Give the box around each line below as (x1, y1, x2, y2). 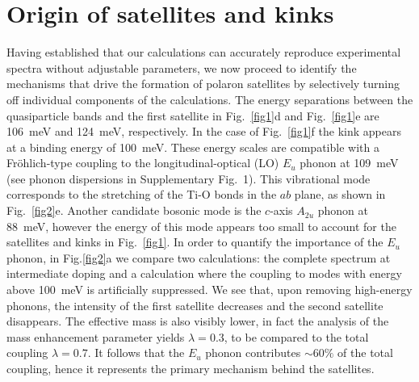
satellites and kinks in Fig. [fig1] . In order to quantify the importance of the (6, 233, 383, 250)
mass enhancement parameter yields (6, 328, 185, 345)
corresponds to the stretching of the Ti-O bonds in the (6, 186, 277, 203)
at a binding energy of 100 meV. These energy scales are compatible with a (6, 138, 379, 155)
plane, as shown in (294, 186, 386, 203)
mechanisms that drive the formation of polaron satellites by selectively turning (6, 75, 400, 92)
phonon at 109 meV (300, 154, 399, 171)
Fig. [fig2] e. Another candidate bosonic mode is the (6, 202, 262, 219)
